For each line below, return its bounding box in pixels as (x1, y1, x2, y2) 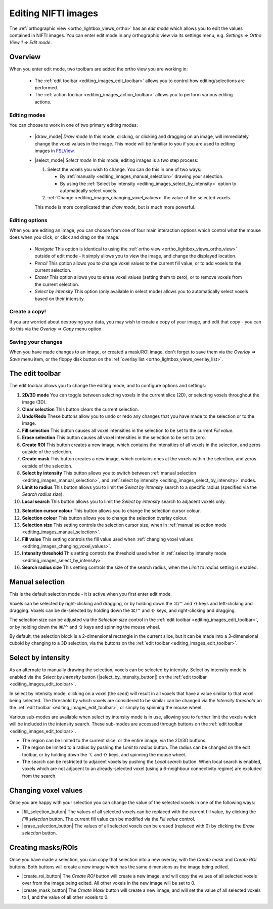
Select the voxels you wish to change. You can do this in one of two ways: (47, 166, 202, 172)
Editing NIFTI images (9, 8, 99, 19)
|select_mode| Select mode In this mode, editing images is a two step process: (34, 157, 199, 163)
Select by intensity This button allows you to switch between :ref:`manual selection (22, 470, 197, 476)
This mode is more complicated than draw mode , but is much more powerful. (34, 204, 196, 210)
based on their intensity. (34, 296, 85, 302)
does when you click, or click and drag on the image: (9, 234, 120, 240)
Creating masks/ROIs (9, 843, 78, 852)
